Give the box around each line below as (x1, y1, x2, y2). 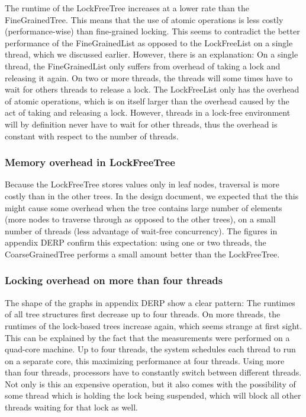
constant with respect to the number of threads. (5, 129, 179, 142)
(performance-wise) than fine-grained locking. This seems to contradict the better (5, 25, 300, 37)
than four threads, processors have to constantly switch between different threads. (5, 366, 302, 378)
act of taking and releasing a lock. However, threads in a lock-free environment (5, 106, 291, 119)
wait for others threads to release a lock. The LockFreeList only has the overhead (5, 83, 299, 96)
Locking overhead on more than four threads (5, 273, 223, 288)
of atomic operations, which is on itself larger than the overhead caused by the (5, 94, 289, 107)
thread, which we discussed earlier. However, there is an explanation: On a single (5, 48, 298, 61)
